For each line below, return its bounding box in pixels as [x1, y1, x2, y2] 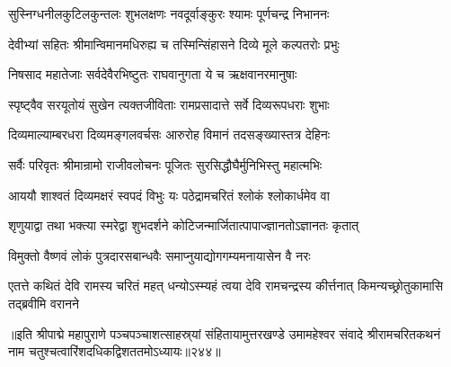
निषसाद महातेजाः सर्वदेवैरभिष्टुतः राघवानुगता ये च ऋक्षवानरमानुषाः [8, 65, 297, 84]
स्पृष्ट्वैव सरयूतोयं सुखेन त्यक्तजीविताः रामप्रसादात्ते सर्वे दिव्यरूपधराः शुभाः [8, 94, 330, 113]
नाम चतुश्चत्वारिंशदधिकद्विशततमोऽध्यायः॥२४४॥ [8, 342, 221, 361]
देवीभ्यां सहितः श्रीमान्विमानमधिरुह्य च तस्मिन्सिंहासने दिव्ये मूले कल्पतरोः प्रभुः [8, 34, 340, 53]
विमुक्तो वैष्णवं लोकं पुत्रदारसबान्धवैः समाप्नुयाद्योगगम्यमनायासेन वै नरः [8, 246, 311, 264]
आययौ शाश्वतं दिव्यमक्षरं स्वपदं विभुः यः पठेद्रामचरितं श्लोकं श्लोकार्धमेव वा [8, 185, 330, 204]
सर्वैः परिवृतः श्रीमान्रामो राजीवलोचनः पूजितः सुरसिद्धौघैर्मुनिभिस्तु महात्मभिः [8, 155, 323, 174]
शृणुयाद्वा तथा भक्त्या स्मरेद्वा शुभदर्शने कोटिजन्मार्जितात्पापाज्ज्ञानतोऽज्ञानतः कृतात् [8, 216, 359, 235]
